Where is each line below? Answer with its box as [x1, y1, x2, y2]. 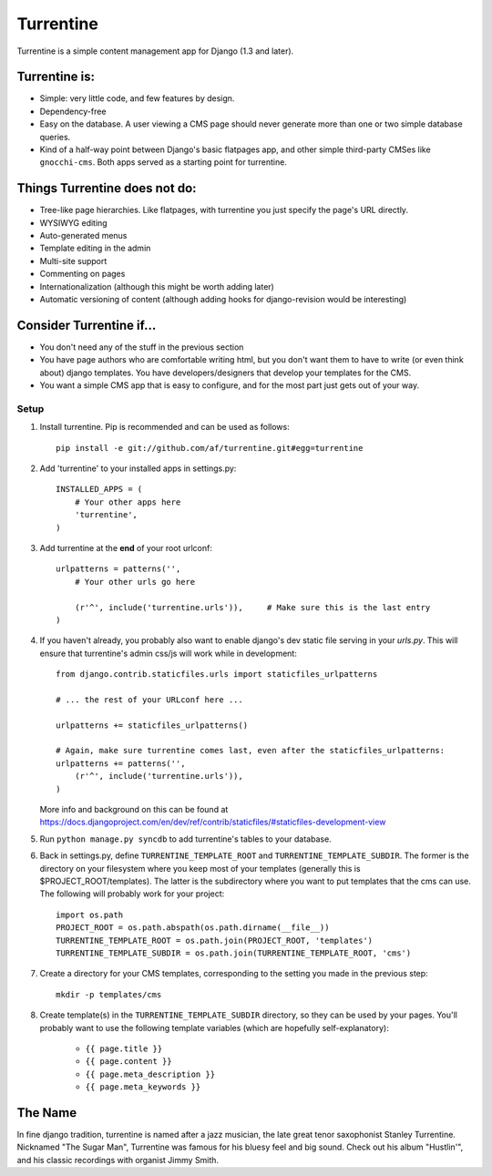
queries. [39, 131, 71, 142]
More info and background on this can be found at [39, 804, 229, 815]
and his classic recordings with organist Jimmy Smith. [16, 1154, 219, 1165]
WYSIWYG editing [39, 217, 108, 228]
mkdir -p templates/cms [56, 989, 162, 999]
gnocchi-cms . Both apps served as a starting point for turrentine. [39, 157, 287, 168]
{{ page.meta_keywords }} [85, 1082, 201, 1092]
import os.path [56, 909, 124, 920]
